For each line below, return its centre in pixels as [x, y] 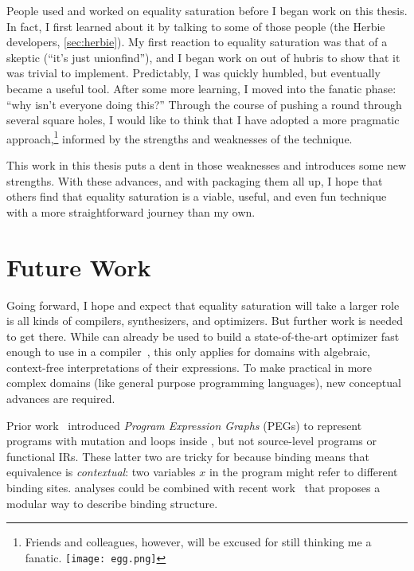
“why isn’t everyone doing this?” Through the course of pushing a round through [204, 104]
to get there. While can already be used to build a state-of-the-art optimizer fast [203, 336]
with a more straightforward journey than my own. [131, 211]
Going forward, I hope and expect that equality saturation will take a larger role [203, 305]
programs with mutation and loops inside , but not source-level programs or [191, 441]
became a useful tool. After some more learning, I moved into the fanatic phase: [201, 88]
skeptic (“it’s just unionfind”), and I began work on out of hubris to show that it [203, 57]
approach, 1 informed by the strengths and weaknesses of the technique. [180, 137]
